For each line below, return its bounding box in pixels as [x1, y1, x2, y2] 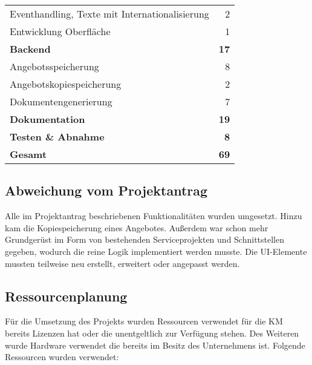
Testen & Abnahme [10, 130, 105, 143]
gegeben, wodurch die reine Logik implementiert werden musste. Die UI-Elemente [5, 245, 307, 257]
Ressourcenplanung [5, 286, 128, 305]
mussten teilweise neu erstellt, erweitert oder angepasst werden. [5, 257, 240, 269]
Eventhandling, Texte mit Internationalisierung [10, 7, 209, 21]
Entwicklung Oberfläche [10, 24, 111, 38]
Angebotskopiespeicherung [10, 77, 122, 91]
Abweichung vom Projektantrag [5, 181, 208, 200]
